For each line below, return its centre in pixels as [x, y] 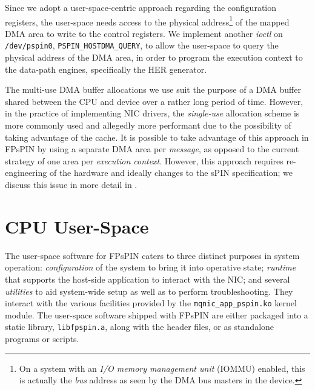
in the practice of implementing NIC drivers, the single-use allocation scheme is [152, 113]
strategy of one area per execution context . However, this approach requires [144, 160]
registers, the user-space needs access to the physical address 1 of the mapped [147, 21]
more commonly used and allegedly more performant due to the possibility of [148, 125]
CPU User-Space [77, 226]
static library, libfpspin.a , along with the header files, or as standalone [140, 327]
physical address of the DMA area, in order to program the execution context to [154, 57]
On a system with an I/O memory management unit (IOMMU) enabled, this [162, 368]
